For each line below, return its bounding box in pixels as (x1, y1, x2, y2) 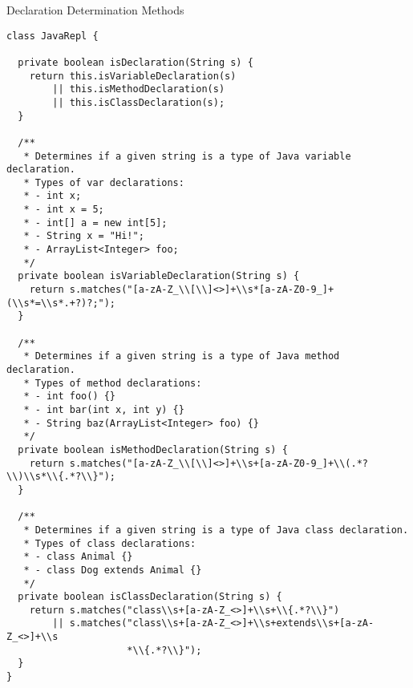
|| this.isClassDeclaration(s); (52, 96, 225, 108)
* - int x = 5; (23, 204, 104, 216)
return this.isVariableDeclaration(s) (29, 70, 237, 82)
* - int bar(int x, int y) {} (23, 403, 184, 415)
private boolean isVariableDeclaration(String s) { (18, 270, 300, 282)
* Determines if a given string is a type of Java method (23, 350, 340, 362)
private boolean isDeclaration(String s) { (18, 56, 253, 68)
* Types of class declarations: (23, 537, 196, 549)
